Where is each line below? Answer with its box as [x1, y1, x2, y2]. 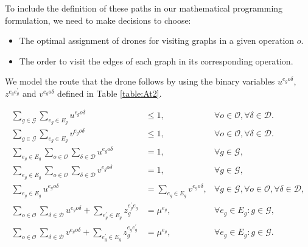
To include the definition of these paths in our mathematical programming [5, 2, 283, 14]
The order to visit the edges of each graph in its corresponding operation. [19, 54, 293, 67]
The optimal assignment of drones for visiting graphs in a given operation [19, 34, 295, 47]
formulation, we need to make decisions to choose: [5, 13, 191, 26]
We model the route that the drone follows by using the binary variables [5, 75, 275, 88]
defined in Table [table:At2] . [57, 87, 162, 100]
